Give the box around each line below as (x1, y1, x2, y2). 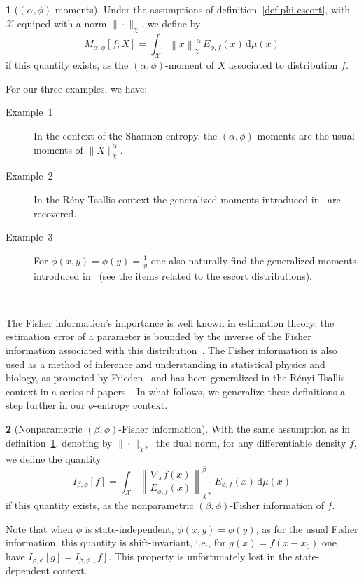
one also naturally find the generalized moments (150, 252, 357, 267)
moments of (34, 142, 83, 156)
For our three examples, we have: (6, 81, 148, 95)
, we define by (141, 15, 201, 30)
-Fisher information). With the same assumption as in (118, 421, 351, 435)
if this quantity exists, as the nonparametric (6, 498, 194, 513)
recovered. (34, 205, 77, 220)
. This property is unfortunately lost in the (108, 548, 293, 563)
